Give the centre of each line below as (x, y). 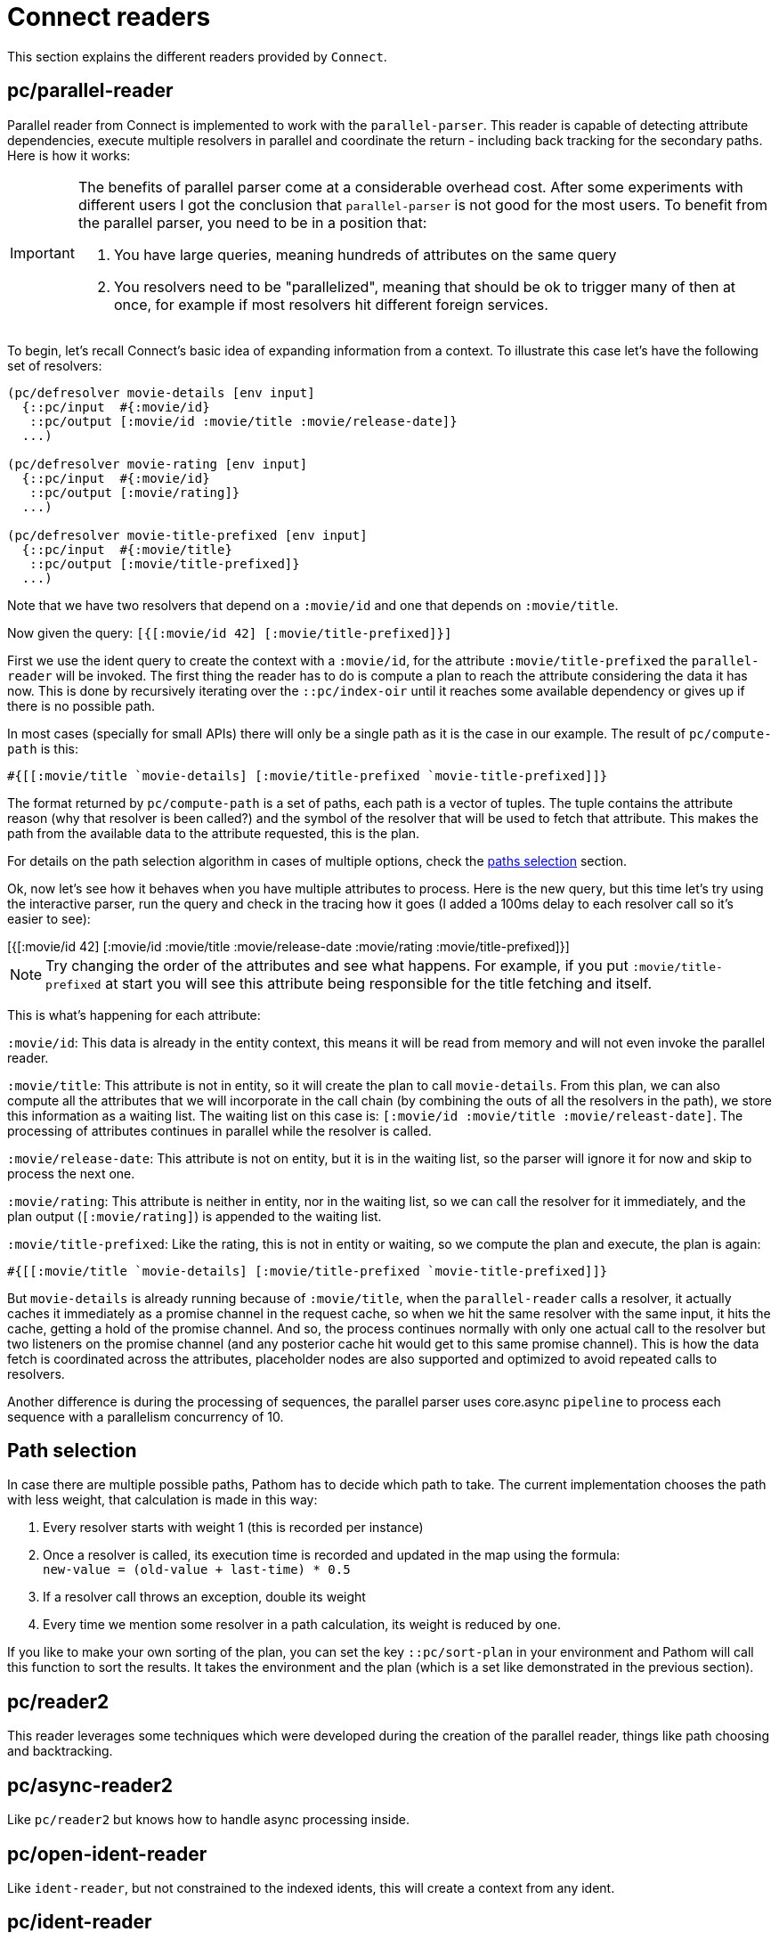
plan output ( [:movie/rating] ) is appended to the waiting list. (195, 1216)
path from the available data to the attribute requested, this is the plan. (214, 833)
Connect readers (109, 17)
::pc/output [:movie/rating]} (135, 492)
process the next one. (71, 1173)
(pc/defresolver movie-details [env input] (161, 392)
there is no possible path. (81, 705)
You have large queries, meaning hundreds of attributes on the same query (365, 254)
